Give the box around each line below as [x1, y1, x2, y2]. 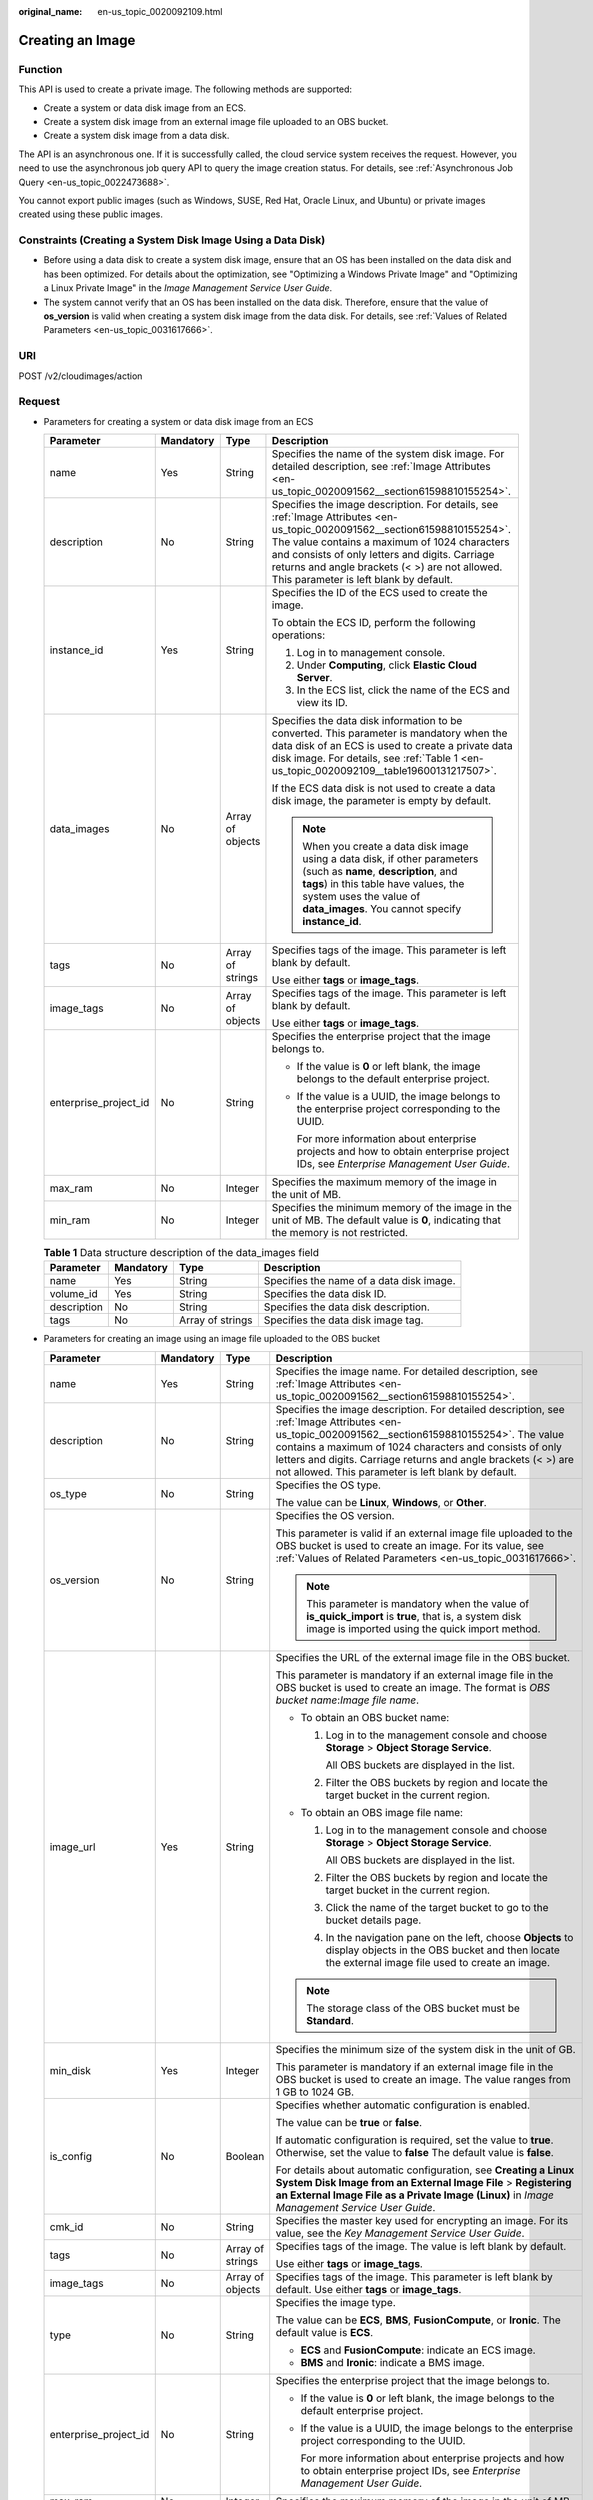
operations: [271, 628, 326, 642]
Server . [296, 671, 333, 685]
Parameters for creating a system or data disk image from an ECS [43, 415, 314, 427]
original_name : [18, 6, 83, 17]
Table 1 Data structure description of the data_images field [43, 1246, 320, 1260]
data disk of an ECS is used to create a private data [271, 739, 514, 753]
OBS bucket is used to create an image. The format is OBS [275, 1680, 550, 1694]
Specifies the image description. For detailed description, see [275, 1402, 565, 1416]
